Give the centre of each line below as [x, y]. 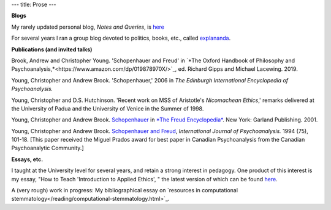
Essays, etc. [27, 159]
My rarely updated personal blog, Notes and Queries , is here [88, 27]
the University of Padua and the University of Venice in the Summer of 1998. [108, 108]
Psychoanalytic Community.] [48, 148]
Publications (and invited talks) [52, 49]
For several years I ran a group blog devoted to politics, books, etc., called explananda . [121, 38]
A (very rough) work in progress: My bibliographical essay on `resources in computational [125, 190]
